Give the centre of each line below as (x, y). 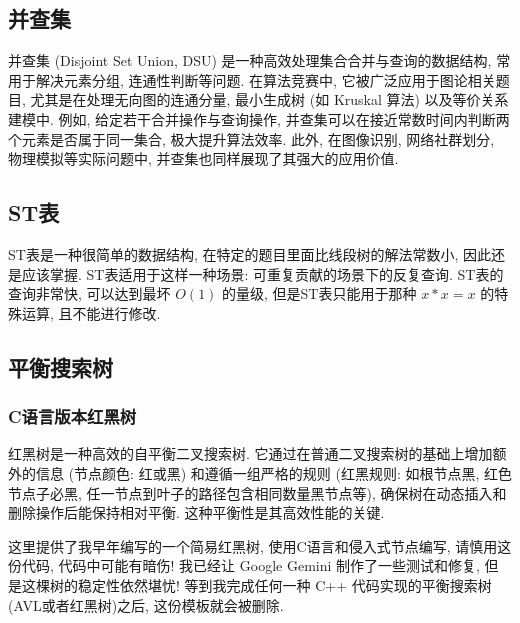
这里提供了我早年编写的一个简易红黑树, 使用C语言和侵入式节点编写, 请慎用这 (260, 545)
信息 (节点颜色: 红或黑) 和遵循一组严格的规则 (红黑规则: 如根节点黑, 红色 (273, 472)
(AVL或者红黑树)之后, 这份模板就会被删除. (146, 604)
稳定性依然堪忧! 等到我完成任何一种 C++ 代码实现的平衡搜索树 (284, 584)
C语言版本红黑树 (72, 416)
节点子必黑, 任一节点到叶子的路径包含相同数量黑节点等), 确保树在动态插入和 (257, 492)
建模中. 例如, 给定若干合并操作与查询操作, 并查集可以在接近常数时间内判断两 (259, 118)
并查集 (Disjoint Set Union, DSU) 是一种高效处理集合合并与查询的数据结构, (250, 60)
